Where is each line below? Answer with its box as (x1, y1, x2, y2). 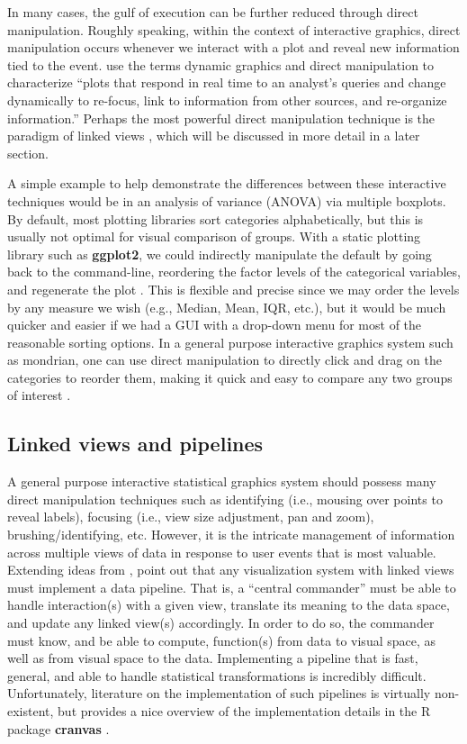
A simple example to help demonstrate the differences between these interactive (7, 174, 446, 193)
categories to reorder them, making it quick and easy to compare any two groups (7, 367, 453, 386)
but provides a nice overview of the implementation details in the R (58, 701, 431, 720)
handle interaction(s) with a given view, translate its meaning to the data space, (7, 595, 450, 614)
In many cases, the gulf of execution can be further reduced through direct (7, 3, 418, 21)
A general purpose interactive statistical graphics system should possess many (7, 472, 436, 491)
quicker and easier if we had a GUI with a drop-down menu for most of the (7, 315, 422, 334)
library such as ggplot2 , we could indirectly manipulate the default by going (7, 244, 432, 263)
